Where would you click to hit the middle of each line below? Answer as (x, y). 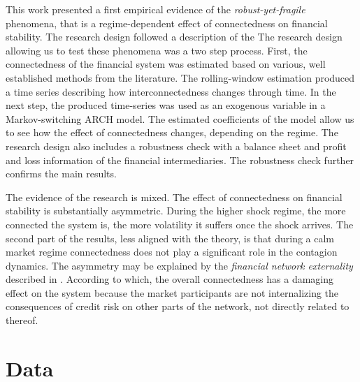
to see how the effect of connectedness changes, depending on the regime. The (172, 132)
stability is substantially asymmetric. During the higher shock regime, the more (176, 211)
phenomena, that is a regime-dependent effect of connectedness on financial (167, 23)
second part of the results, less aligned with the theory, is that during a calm (170, 238)
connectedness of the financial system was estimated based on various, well (166, 64)
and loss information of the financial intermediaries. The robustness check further (180, 160)
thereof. (22, 320)
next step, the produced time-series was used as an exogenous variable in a (166, 105)
